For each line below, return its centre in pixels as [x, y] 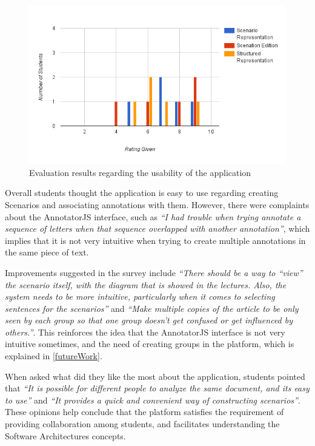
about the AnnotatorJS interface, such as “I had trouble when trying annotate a [153, 216]
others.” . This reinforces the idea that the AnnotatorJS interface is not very [145, 332]
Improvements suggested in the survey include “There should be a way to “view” [154, 272]
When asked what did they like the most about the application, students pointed [155, 376]
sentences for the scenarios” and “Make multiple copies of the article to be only [152, 308]
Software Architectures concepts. [65, 435]
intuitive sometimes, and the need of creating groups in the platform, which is [150, 344]
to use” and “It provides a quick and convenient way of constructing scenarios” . [153, 400]
